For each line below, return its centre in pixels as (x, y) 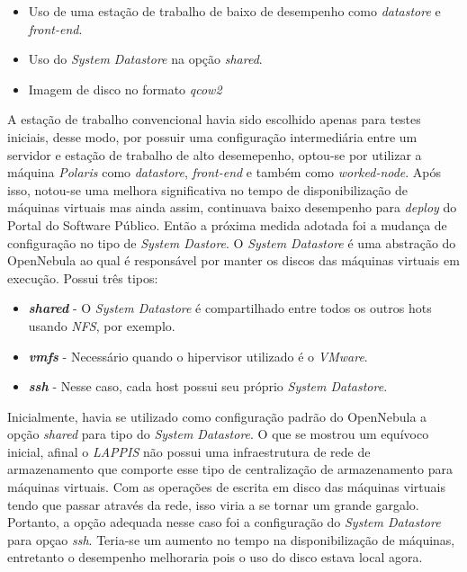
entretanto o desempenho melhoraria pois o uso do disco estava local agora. (215, 557)
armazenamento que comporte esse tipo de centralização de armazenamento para (230, 469)
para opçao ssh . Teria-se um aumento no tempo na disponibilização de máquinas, (231, 539)
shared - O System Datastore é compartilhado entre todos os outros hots (230, 308)
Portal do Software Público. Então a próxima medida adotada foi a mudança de (227, 224)
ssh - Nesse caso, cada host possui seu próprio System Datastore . (208, 386)
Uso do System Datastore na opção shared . (145, 59)
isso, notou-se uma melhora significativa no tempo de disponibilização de (207, 189)
